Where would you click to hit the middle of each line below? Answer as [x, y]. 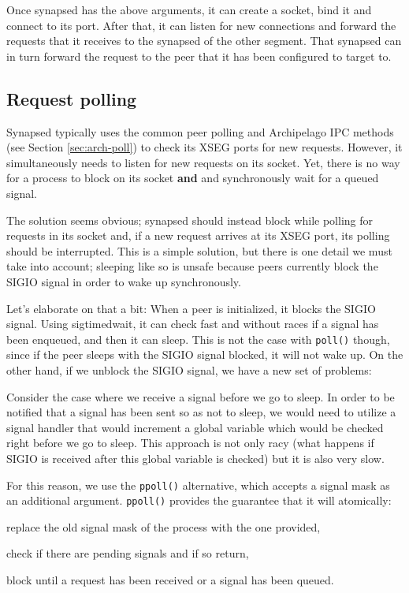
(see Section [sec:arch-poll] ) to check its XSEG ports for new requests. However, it [204, 147]
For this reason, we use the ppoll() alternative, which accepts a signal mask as [198, 485]
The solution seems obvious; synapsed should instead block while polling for [190, 220]
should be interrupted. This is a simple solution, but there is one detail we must [199, 250]
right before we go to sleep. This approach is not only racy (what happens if [190, 443]
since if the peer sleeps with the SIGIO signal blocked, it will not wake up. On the [205, 354]
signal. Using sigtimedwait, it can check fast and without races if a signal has [193, 324]
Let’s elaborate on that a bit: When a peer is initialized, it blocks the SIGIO [191, 308]
